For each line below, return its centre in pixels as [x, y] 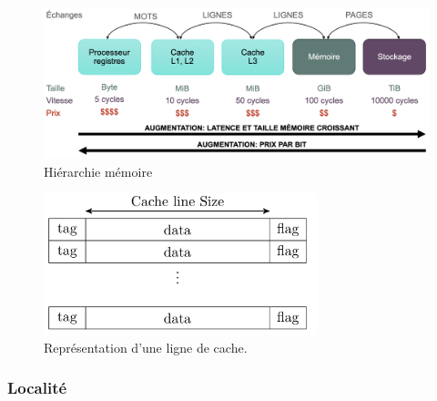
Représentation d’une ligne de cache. [146, 347]
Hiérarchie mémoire [98, 171]
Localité [37, 388]
